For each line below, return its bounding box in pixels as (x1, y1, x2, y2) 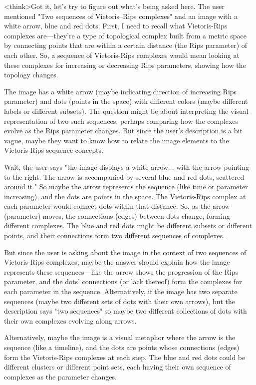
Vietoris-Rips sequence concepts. (4, 145, 103, 155)
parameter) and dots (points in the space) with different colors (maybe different (4, 96, 248, 106)
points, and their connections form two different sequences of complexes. (4, 230, 225, 241)
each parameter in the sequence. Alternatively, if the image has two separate (4, 286, 238, 297)
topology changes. (4, 69, 58, 80)
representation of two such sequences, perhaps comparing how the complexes (4, 115, 239, 126)
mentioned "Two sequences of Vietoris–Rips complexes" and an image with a (4, 10, 238, 21)
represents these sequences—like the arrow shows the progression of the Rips (4, 266, 238, 277)
